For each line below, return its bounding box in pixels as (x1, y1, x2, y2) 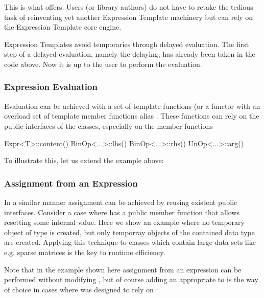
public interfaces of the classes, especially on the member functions (4, 120, 213, 131)
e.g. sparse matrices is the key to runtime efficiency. (4, 246, 165, 257)
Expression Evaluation (4, 80, 98, 93)
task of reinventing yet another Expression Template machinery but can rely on (4, 11, 253, 22)
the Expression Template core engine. (4, 21, 122, 32)
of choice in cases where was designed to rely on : (4, 284, 158, 294)
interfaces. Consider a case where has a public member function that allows (4, 207, 239, 217)
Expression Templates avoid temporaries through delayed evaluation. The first (4, 38, 249, 49)
